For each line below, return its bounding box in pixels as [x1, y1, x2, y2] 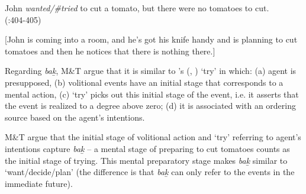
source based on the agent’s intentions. [5, 111, 145, 123]
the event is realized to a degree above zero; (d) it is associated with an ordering [5, 99, 297, 112]
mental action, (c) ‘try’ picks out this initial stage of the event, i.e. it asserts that [5, 88, 299, 100]
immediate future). [5, 177, 73, 189]
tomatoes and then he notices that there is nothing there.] [5, 44, 215, 57]
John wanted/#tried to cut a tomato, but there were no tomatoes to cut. [5, 2, 269, 14]
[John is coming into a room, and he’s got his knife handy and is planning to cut [5, 33, 298, 46]
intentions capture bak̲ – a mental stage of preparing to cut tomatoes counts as [5, 142, 290, 154]
